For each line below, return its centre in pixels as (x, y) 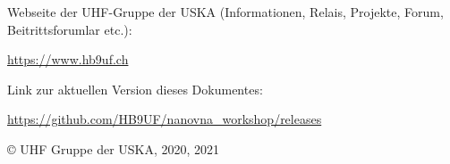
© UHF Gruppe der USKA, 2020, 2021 (114, 148)
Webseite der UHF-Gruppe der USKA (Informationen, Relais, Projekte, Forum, (225, 12)
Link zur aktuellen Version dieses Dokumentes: (135, 89)
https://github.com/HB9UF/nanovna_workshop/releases (165, 119)
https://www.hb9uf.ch (68, 59)
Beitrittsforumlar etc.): (70, 29)
